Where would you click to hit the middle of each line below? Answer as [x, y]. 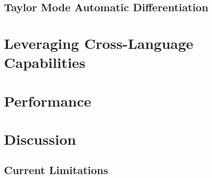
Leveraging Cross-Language [99, 43]
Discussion [40, 139]
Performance [48, 100]
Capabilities [45, 62]
